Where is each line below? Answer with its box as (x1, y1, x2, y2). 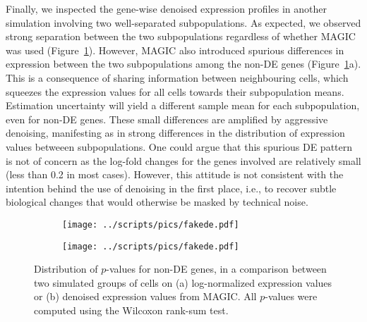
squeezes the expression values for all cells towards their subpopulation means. (6, 84, 344, 99)
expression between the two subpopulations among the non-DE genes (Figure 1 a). (6, 56, 361, 71)
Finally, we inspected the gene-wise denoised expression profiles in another (6, 1, 327, 16)
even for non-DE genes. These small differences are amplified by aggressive (6, 111, 328, 126)
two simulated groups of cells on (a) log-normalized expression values (34, 275, 332, 290)
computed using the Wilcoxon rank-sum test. (34, 303, 229, 317)
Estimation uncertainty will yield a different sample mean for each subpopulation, (6, 98, 360, 113)
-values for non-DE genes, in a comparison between (106, 261, 327, 276)
